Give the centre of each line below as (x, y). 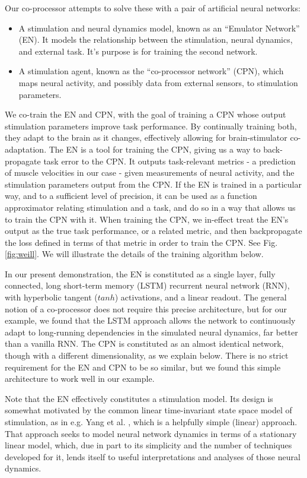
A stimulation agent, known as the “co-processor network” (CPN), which (151, 71)
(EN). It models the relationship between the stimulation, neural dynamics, (156, 39)
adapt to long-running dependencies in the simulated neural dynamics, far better (151, 332)
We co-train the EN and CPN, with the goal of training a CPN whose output (145, 114)
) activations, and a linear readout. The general (201, 297)
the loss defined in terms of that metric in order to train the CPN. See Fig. (141, 242)
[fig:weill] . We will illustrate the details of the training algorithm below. (134, 254)
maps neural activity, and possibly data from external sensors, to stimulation (158, 82)
